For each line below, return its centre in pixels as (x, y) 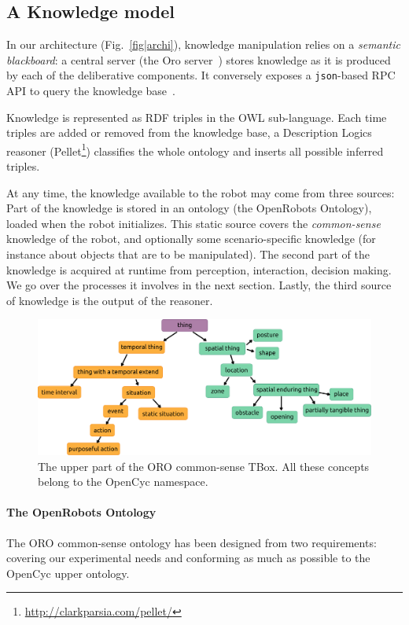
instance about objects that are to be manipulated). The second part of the (188, 254)
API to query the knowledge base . (91, 91)
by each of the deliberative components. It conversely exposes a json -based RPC (201, 75)
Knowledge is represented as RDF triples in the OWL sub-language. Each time (197, 117)
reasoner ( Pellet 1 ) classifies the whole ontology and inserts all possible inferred (195, 149)
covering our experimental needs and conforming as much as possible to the (188, 558)
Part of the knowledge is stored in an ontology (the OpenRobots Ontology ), (189, 208)
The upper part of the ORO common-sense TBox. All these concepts (204, 466)
